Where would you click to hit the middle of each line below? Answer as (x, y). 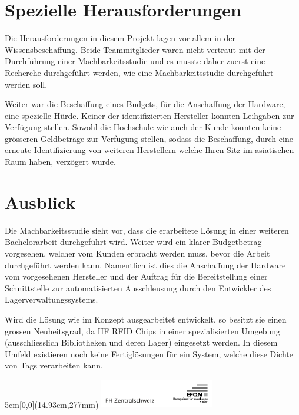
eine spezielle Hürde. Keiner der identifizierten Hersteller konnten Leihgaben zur (149, 115)
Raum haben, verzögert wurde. (60, 162)
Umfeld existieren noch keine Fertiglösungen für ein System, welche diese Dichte (149, 353)
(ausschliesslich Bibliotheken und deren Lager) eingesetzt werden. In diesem (141, 342)
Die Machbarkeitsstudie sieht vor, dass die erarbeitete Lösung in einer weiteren (147, 230)
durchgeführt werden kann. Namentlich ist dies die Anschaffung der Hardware (145, 265)
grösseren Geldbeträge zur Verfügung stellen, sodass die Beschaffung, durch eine (149, 138)
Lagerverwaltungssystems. (52, 299)
